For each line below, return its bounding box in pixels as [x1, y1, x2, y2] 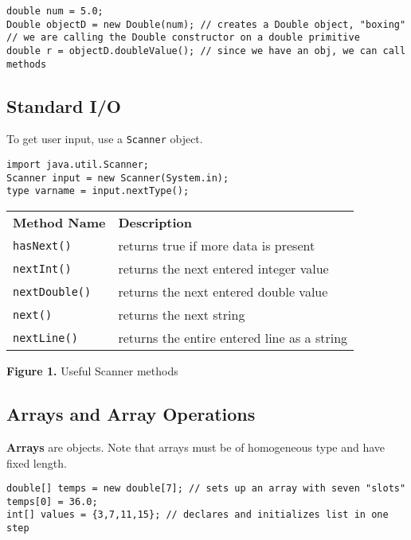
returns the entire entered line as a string [118, 328, 348, 348]
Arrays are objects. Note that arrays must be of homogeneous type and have [6, 438, 386, 455]
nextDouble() [13, 285, 92, 298]
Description [118, 213, 193, 232]
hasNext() [13, 239, 72, 252]
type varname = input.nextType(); [6, 185, 190, 197]
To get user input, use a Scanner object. [6, 130, 203, 147]
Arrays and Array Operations [6, 402, 256, 426]
